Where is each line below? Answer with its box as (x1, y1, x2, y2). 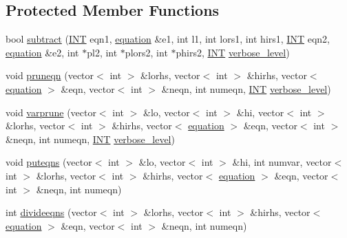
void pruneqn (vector (6, 68, 94, 83)
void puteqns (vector (6, 155, 92, 169)
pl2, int (87, 45, 118, 59)
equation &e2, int (6, 45, 79, 59)
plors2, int (125, 45, 168, 59)
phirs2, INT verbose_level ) (176, 45, 290, 59)
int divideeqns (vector (6, 205, 97, 219)
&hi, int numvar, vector (232, 155, 332, 169)
